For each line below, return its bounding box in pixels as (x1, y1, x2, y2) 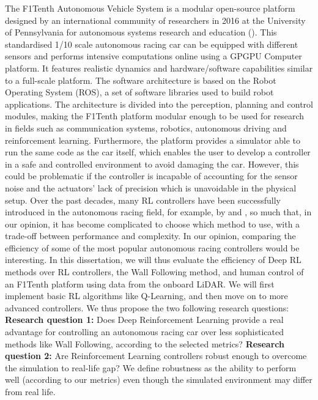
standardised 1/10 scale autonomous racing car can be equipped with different (5, 37, 298, 50)
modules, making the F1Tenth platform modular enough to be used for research (5, 109, 305, 122)
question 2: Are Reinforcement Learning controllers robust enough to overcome (5, 349, 307, 362)
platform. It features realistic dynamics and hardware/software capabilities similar (5, 61, 313, 74)
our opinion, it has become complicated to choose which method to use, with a (5, 217, 300, 230)
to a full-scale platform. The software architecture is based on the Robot (5, 73, 276, 86)
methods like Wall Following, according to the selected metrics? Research (5, 337, 284, 350)
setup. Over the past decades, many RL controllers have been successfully (5, 193, 281, 206)
